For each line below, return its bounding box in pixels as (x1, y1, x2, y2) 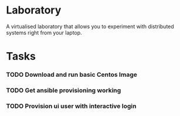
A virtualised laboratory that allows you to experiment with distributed (6, 23, 174, 30)
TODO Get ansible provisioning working (6, 86, 121, 94)
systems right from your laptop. (6, 29, 82, 36)
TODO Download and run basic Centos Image (6, 71, 138, 79)
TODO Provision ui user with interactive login (6, 102, 137, 110)
